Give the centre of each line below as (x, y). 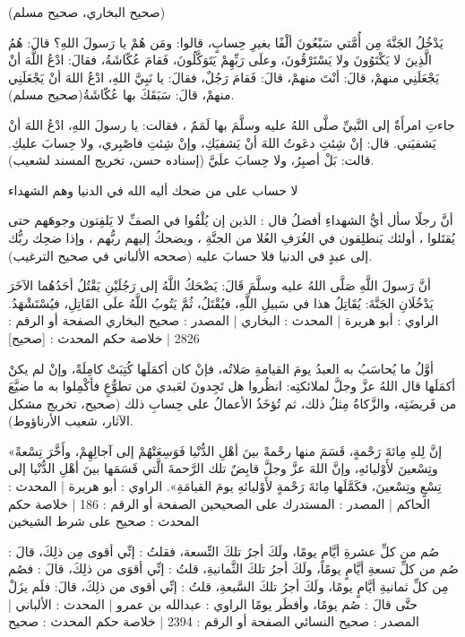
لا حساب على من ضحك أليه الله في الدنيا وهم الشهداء (153, 189)
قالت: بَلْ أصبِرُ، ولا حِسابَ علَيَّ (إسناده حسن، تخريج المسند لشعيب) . (191, 160)
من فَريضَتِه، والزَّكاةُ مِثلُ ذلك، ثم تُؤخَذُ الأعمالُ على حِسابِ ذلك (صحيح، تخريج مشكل (232, 403)
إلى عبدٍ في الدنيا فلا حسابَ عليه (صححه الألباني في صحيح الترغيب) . (190, 255)
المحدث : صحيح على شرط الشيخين (104, 521)
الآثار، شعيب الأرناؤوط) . (71, 421)
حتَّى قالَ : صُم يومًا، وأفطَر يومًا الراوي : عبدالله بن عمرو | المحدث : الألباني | (213, 603)
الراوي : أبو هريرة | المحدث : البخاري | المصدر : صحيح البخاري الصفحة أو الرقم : (224, 320)
